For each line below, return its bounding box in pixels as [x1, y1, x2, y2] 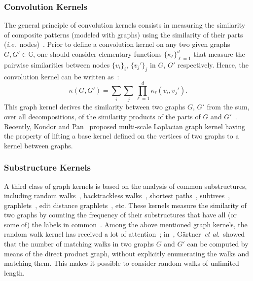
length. [4, 267, 25, 278]
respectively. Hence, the [178, 59, 249, 70]
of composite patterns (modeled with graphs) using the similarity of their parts [4, 29, 243, 39]
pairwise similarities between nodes [4, 59, 110, 70]
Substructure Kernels [4, 161, 91, 174]
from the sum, [207, 102, 250, 112]
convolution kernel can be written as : [4, 71, 119, 81]
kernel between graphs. [4, 140, 73, 150]
